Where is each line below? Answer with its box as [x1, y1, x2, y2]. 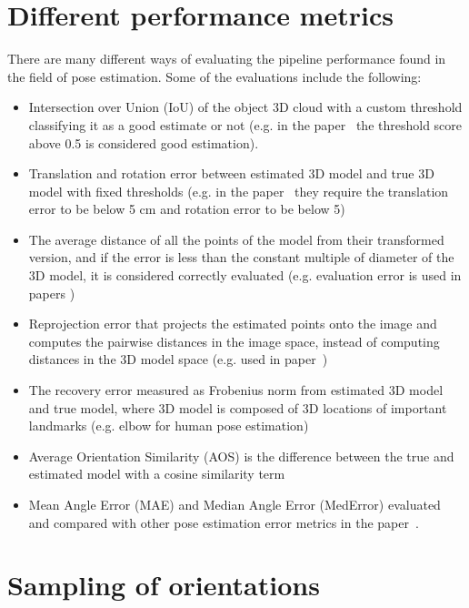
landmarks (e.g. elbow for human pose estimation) [28, 416, 309, 435]
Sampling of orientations [7, 566, 320, 603]
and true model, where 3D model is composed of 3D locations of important [28, 398, 447, 417]
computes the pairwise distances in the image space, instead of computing [28, 331, 440, 350]
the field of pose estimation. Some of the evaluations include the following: [7, 66, 422, 86]
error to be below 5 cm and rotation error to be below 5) [28, 199, 345, 218]
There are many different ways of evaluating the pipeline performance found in [7, 49, 446, 68]
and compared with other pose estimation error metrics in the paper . [28, 512, 419, 532]
